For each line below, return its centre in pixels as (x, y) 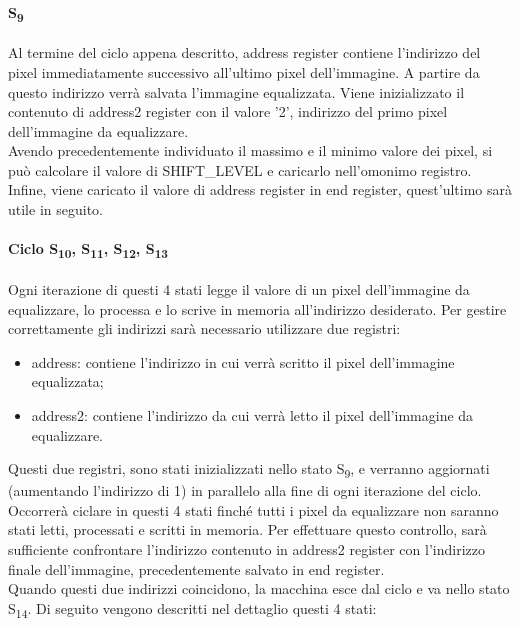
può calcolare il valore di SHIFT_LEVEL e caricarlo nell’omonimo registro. (240, 169)
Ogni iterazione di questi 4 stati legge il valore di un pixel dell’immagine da (239, 289)
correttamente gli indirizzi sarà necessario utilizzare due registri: (204, 328)
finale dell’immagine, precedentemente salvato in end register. (196, 568)
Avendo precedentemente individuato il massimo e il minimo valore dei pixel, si (250, 150)
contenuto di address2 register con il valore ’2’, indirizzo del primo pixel (228, 111)
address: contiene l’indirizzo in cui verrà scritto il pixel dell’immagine (243, 361)
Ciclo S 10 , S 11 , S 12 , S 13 (88, 250)
